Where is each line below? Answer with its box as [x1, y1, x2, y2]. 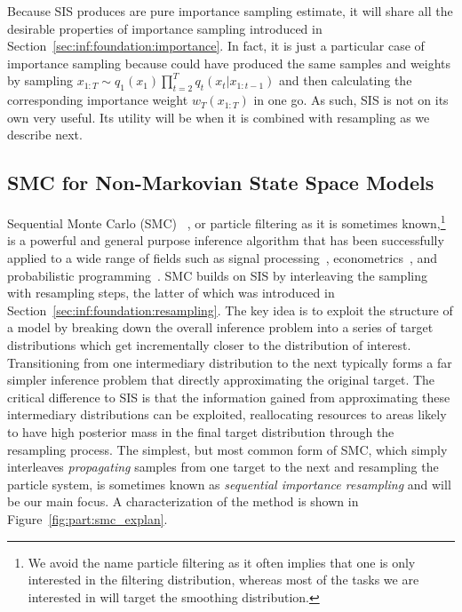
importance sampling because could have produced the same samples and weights [7, 53, 451, 72]
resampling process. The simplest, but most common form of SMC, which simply [7, 440, 448, 458]
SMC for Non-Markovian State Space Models [7, 169, 434, 196]
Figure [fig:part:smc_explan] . [7, 509, 168, 528]
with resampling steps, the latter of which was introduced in [7, 283, 335, 302]
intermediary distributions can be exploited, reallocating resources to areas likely [7, 405, 447, 424]
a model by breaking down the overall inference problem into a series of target [7, 318, 434, 337]
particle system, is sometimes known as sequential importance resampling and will [7, 474, 451, 493]
